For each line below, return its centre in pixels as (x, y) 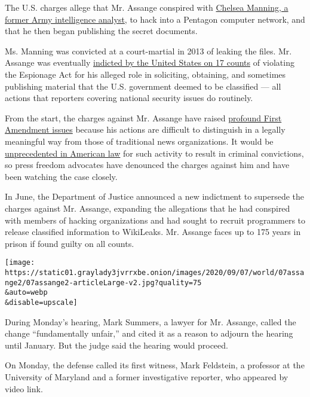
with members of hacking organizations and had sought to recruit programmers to (155, 220)
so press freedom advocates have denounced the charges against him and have (147, 165)
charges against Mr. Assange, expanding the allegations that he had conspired (148, 208)
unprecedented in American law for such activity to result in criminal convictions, (154, 153)
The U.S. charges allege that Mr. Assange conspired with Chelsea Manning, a (147, 7)
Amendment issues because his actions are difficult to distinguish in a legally (145, 129)
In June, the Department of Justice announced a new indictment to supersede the (154, 196)
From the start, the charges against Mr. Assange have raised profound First (143, 117)
